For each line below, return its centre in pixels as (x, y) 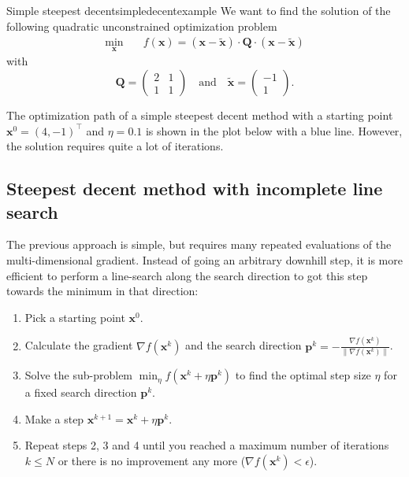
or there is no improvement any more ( (152, 460)
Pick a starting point (75, 317)
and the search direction (244, 345)
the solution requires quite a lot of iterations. (115, 146)
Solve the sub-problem (79, 375)
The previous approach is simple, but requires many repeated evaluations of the (199, 244)
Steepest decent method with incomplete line (195, 189)
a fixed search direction (81, 392)
